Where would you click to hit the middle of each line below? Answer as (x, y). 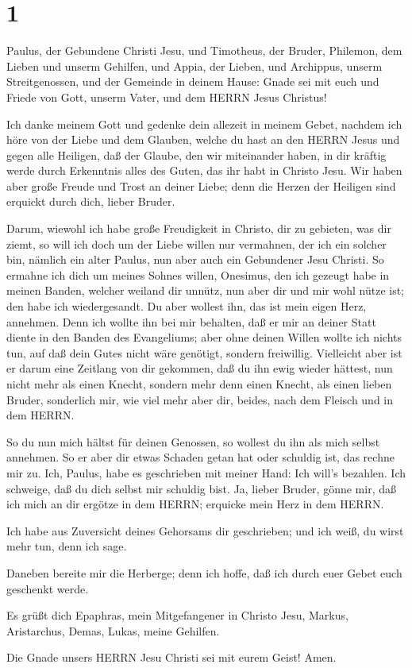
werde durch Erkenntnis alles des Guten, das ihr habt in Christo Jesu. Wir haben (204, 170)
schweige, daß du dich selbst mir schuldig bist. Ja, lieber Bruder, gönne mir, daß (201, 488)
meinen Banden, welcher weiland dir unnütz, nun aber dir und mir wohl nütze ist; (206, 290)
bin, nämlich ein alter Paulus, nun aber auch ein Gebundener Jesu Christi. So (195, 259)
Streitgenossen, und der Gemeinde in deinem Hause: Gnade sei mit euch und (193, 81)
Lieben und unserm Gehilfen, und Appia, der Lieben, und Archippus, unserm (194, 66)
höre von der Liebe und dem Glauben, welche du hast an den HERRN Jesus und (203, 139)
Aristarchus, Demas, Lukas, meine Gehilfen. (113, 630)
